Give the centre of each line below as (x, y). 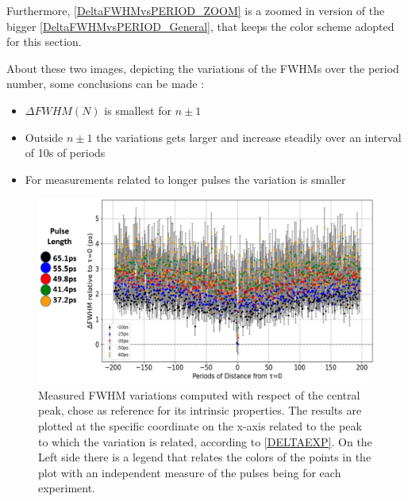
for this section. (44, 42)
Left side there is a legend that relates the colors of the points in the (205, 457)
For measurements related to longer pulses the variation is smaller (185, 179)
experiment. (67, 488)
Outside (44, 137)
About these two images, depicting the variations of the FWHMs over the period (203, 68)
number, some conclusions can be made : (106, 84)
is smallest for (138, 110)
